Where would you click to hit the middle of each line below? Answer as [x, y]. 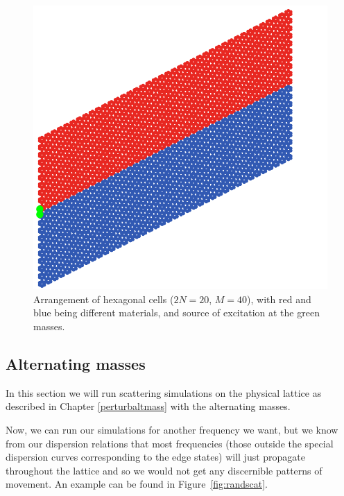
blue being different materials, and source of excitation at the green [177, 313]
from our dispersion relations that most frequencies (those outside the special [170, 443]
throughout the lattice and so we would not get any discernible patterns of [164, 470]
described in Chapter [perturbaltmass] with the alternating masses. [148, 406]
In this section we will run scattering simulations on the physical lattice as [164, 392]
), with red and [279, 299]
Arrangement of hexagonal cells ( [104, 299]
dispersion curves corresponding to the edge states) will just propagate [156, 457]
